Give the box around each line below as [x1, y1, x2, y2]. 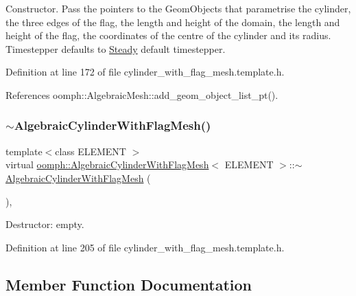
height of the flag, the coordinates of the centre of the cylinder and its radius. [5, 28, 331, 43]
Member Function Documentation [5, 273, 252, 295]
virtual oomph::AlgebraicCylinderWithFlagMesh [5, 157, 209, 172]
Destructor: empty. [5, 217, 84, 231]
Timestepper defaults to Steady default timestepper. [5, 41, 226, 56]
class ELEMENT [55, 144, 126, 158]
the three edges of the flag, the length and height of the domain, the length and [5, 14, 340, 29]
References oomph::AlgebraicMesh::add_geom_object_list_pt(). [5, 87, 278, 102]
